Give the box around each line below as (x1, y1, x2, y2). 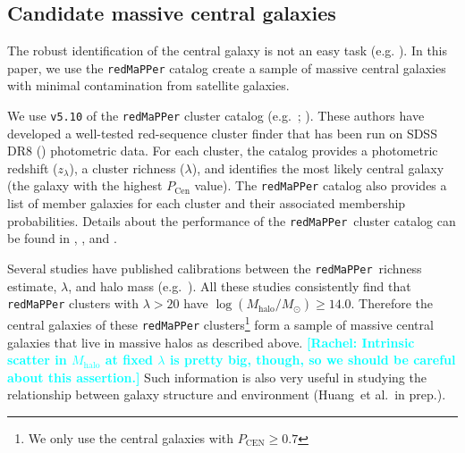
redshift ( (7, 158, 58, 177)
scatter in (7, 350, 67, 369)
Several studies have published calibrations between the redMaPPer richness (7, 258, 422, 277)
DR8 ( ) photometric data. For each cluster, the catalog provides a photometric (7, 141, 438, 160)
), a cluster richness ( (69, 158, 185, 177)
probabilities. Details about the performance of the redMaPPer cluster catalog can (7, 211, 456, 230)
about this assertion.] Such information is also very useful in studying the (7, 367, 427, 386)
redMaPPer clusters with (7, 294, 139, 313)
